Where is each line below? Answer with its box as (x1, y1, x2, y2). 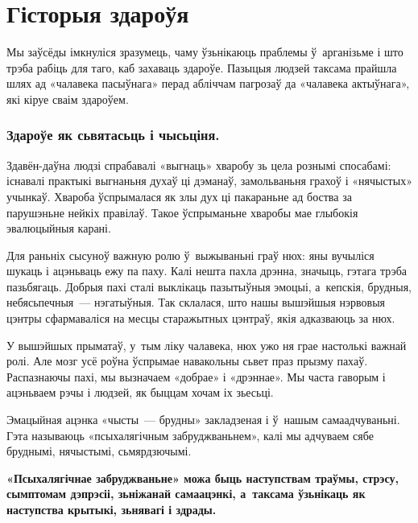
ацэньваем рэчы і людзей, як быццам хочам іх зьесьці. (6, 384, 274, 401)
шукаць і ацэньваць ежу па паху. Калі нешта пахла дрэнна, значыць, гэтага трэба (6, 262, 407, 279)
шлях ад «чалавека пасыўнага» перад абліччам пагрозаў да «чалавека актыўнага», (6, 75, 410, 92)
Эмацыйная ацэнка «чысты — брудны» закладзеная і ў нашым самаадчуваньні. (6, 411, 400, 428)
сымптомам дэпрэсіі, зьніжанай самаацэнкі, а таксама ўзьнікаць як (6, 485, 366, 502)
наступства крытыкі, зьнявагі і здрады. (6, 501, 217, 517)
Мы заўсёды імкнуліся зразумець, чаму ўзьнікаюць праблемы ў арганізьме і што (6, 43, 404, 60)
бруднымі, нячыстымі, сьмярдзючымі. (6, 443, 192, 459)
